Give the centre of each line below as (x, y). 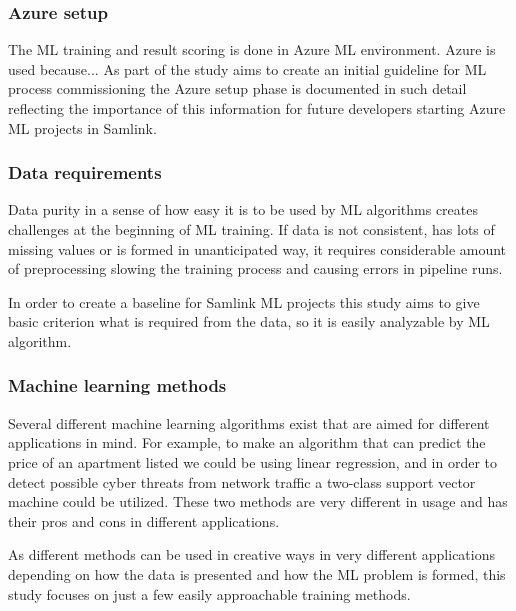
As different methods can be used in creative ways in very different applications (252, 554)
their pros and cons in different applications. (144, 520)
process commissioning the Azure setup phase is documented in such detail (237, 88)
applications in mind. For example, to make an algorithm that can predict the (247, 442)
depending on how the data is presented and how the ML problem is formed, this (257, 573)
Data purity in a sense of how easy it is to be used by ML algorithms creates (243, 209)
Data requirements (85, 172)
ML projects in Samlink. (82, 127)
